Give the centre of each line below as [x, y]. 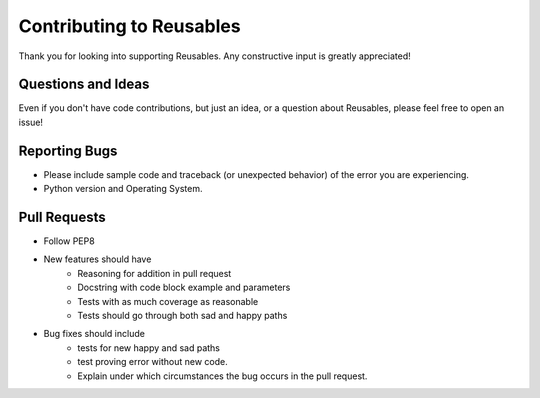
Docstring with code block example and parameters [184, 287]
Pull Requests [62, 216]
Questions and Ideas [84, 84]
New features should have [97, 259]
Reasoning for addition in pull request [154, 273]
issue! [31, 122]
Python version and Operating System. [123, 189]
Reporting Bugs [68, 150]
